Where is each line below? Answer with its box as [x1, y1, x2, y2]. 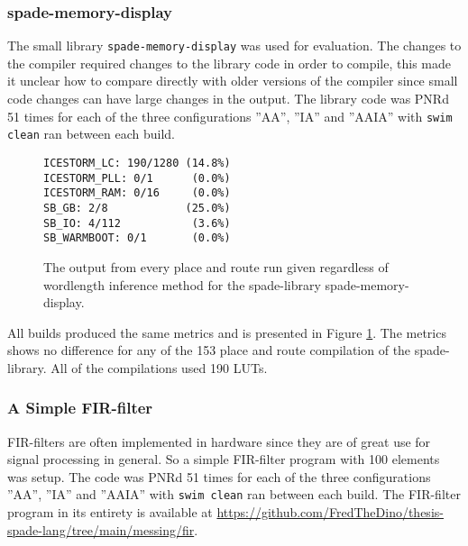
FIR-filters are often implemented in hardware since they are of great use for [7, 432, 431, 450]
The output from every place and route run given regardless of [43, 257, 389, 276]
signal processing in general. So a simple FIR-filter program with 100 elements [7, 450, 440, 469]
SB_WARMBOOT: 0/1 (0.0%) [43, 232, 231, 245]
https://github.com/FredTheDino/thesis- [216, 503, 444, 522]
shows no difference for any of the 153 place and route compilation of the [7, 341, 411, 359]
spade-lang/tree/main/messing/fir [7, 520, 195, 539]
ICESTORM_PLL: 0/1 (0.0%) [43, 171, 231, 185]
